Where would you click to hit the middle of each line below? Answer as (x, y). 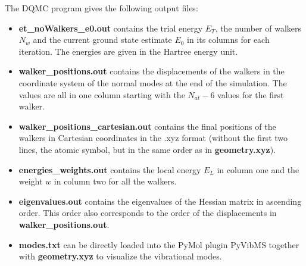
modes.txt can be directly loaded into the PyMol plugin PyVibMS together (159, 244)
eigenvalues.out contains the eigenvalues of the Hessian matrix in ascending (160, 201)
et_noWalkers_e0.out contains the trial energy (111, 28)
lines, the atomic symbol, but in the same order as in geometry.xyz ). (147, 149)
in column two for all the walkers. (115, 181)
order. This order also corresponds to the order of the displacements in (148, 213)
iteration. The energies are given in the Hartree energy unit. (128, 51)
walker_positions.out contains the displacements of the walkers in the (152, 71)
